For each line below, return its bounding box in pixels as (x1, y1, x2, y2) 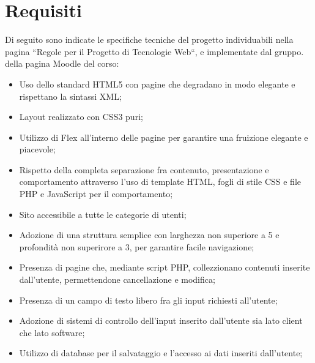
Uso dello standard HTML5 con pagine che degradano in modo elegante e (19, 77, 295, 90)
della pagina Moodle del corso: (5, 57, 119, 70)
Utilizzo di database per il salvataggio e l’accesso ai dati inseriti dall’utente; (19, 346, 303, 359)
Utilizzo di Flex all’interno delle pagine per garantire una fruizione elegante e (19, 130, 308, 143)
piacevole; (19, 143, 56, 155)
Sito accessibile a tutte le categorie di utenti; (19, 208, 187, 220)
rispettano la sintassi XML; (19, 89, 122, 102)
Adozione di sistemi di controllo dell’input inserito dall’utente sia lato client (19, 314, 303, 327)
